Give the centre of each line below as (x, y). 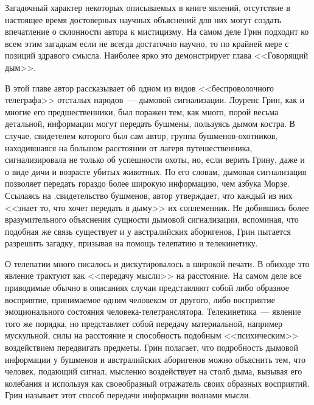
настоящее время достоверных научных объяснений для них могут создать (143, 19)
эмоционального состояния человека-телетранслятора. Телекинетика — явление (153, 311)
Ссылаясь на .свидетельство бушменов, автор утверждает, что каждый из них (149, 195)
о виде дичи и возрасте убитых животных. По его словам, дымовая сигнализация (156, 171)
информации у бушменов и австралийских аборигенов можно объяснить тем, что (155, 359)
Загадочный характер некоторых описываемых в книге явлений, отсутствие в (148, 7)
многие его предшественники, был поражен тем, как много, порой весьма (142, 111)
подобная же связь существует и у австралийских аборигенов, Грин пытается (148, 231)
